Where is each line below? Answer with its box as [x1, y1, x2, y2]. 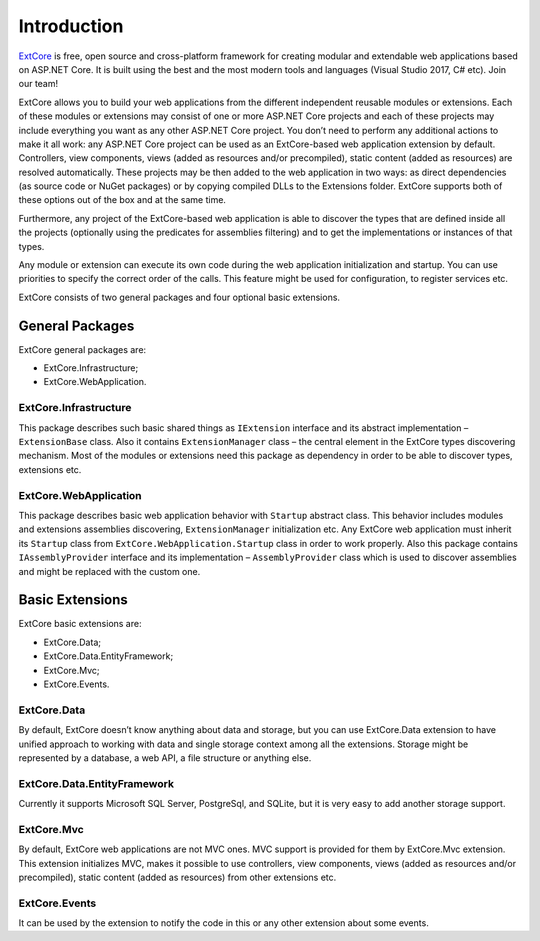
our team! [18, 78, 59, 90]
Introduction [18, 15, 124, 37]
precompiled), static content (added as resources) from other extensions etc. [18, 871, 337, 883]
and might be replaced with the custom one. [18, 565, 201, 577]
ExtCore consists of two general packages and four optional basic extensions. [18, 291, 340, 303]
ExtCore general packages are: [18, 343, 147, 355]
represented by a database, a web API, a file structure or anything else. [18, 751, 312, 764]
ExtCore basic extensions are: [18, 618, 142, 630]
